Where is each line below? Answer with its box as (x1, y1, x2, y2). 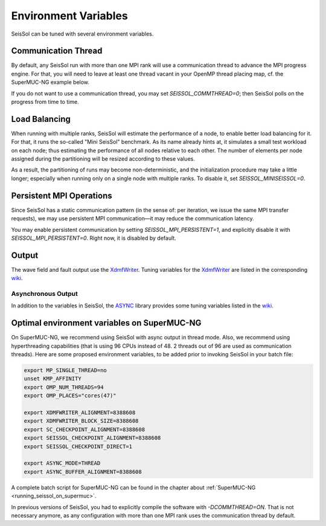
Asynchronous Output (11, 290, 78, 298)
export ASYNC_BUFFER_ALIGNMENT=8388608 (24, 468, 142, 475)
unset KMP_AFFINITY (24, 375, 81, 382)
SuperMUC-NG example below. (11, 79, 90, 86)
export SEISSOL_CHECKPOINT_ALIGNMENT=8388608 (24, 435, 161, 441)
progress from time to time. (11, 98, 79, 106)
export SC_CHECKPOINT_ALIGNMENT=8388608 (24, 426, 145, 433)
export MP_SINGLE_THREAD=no (24, 367, 107, 374)
